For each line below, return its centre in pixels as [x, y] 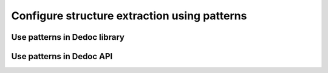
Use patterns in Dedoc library [68, 37]
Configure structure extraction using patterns [129, 16]
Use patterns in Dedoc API [62, 56]
